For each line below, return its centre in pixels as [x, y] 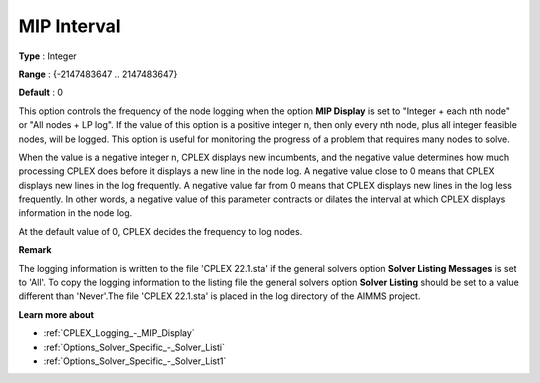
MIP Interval [69, 26]
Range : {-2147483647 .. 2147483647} [98, 74]
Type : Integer [47, 56]
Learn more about [56, 314]
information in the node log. [75, 213]
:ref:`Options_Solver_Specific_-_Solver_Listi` [134, 347]
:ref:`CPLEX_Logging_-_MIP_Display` [119, 333]
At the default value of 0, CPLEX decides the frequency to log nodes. [160, 231]
